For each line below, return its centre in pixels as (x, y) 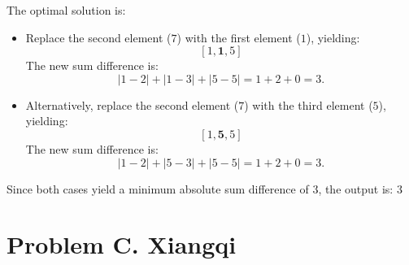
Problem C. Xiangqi (122, 244)
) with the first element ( (239, 37)
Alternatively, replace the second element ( (132, 104)
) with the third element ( (309, 104)
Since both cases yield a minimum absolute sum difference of (158, 188)
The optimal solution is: (66, 10)
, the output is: (356, 188)
